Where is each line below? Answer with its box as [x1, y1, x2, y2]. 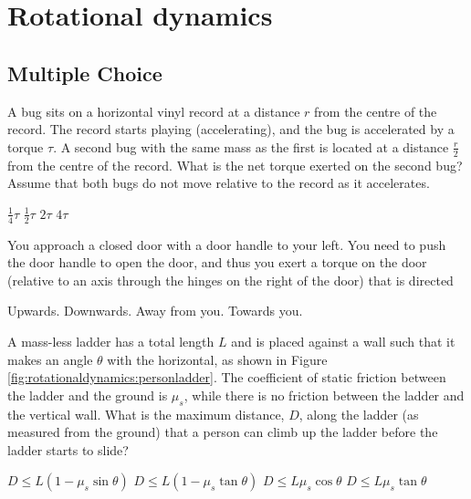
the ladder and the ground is [7, 385, 168, 404]
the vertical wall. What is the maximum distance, [7, 404, 285, 423]
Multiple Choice [7, 58, 162, 87]
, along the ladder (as [298, 404, 419, 423]
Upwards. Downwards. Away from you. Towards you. [7, 301, 303, 320]
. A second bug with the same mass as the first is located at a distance [53, 137, 449, 156]
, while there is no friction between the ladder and [183, 385, 465, 404]
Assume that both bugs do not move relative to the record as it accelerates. [7, 173, 430, 192]
